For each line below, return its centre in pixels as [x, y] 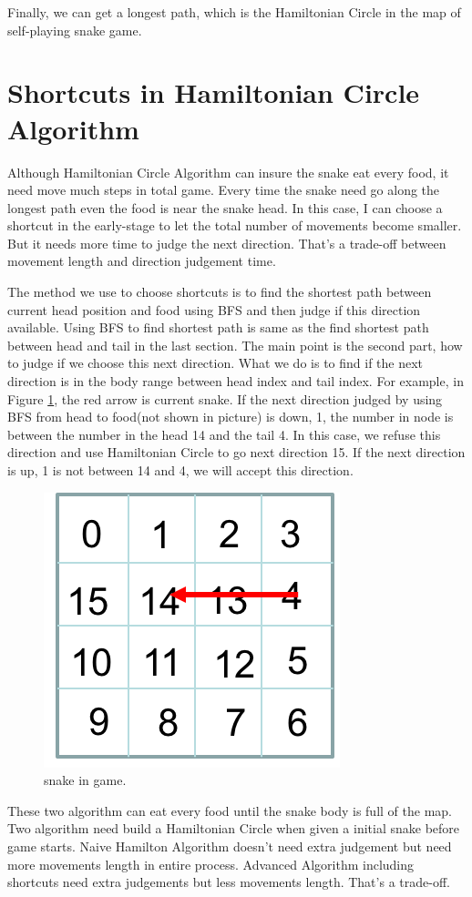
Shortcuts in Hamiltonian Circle [214, 92]
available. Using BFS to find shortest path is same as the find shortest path [218, 327]
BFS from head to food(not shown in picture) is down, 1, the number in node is [231, 417]
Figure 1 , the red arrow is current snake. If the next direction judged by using [225, 398]
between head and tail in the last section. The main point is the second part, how [235, 345]
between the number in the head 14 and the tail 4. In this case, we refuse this [224, 434]
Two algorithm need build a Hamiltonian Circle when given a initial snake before [234, 828]
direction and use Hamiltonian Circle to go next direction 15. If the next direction [236, 452]
